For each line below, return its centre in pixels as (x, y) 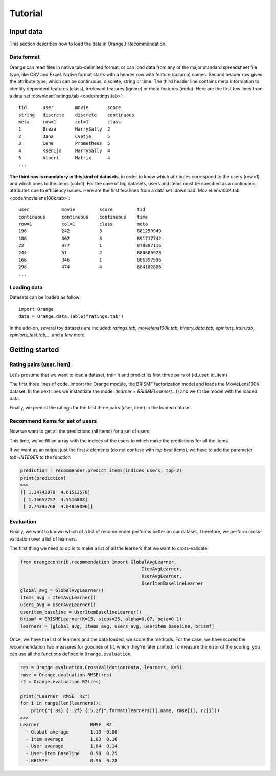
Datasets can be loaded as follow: (45, 297)
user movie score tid (82, 210)
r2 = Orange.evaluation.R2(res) (61, 682)
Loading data (26, 287)
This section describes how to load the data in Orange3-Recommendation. (88, 44)
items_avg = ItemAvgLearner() (58, 597)
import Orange (36, 309)
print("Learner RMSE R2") (55, 696)
